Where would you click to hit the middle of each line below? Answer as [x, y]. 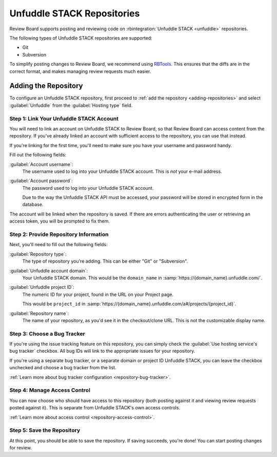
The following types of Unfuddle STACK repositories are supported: [81, 38]
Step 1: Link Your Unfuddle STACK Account [64, 118]
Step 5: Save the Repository [45, 430]
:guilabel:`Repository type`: [38, 254]
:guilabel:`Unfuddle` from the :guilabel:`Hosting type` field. [71, 105]
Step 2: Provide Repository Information [59, 234]
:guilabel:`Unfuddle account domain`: [49, 271]
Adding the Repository [46, 86]
